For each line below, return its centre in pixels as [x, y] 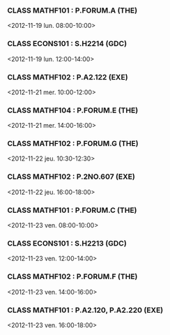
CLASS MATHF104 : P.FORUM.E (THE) [73, 110]
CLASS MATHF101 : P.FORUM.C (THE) [72, 210]
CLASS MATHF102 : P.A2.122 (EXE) [68, 77]
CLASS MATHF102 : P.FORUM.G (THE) [73, 144]
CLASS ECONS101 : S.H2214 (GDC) [67, 44]
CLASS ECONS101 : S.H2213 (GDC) [67, 243]
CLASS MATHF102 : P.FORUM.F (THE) [72, 276]
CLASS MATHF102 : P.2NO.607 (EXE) [71, 177]
